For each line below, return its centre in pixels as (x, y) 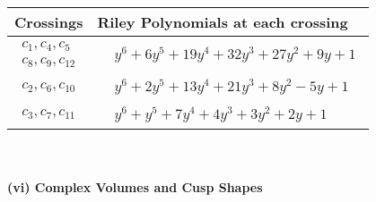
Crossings (49, 22)
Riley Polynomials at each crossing (223, 22)
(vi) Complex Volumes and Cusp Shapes (135, 187)
